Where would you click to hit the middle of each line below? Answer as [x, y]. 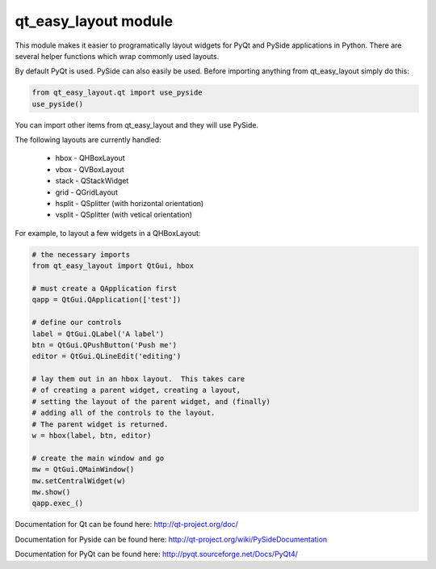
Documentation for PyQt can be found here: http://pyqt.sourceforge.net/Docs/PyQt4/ [157, 554]
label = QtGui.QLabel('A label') [98, 334]
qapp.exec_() [58, 504]
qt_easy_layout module [94, 21]
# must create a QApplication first [105, 288]
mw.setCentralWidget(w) [79, 480]
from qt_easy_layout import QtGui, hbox [113, 266]
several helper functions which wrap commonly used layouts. [117, 56]
